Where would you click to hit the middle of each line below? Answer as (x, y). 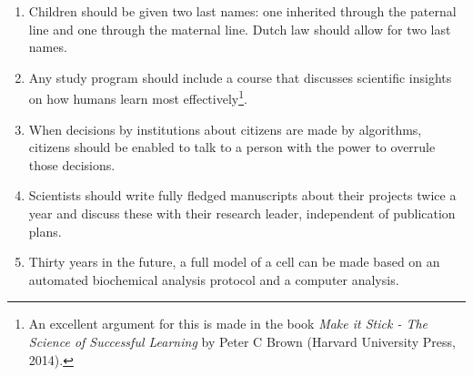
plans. (45, 231)
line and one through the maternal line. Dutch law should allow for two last (240, 29)
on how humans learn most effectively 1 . (138, 97)
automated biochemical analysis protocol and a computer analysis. (214, 279)
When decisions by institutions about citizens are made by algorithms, (225, 129)
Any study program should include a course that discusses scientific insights (240, 77)
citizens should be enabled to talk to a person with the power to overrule (232, 147)
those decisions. (72, 164)
